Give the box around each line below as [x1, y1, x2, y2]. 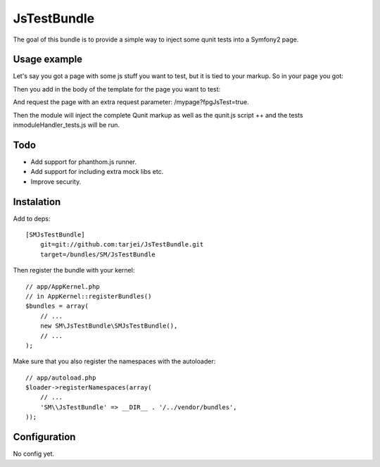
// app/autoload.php [25, 373, 96, 382]
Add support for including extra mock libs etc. [30, 168, 164, 176]
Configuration [13, 431, 76, 443]
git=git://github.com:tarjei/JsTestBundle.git [39, 240, 204, 249]
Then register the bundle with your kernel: [13, 266, 135, 275]
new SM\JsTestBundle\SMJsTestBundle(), [39, 322, 178, 330]
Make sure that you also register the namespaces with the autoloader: [13, 357, 216, 366]
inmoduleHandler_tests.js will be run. [13, 120, 120, 130]
